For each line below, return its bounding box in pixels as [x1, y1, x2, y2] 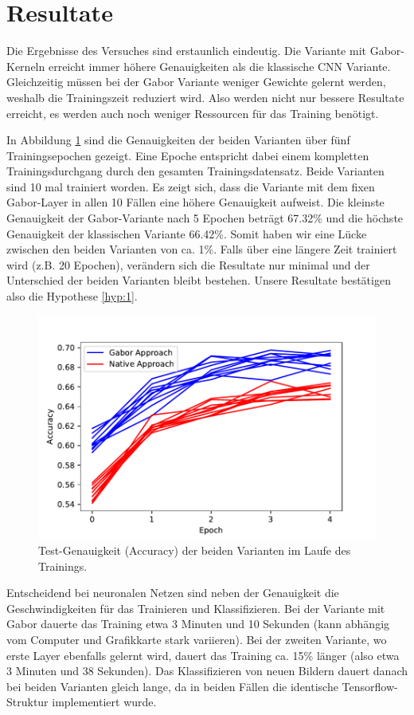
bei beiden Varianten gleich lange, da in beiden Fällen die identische [6, 678, 338, 694]
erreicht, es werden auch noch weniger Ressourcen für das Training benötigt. [6, 104, 379, 121]
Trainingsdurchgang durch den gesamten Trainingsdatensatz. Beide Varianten [6, 163, 385, 179]
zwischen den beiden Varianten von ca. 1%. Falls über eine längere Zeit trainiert [6, 241, 397, 257]
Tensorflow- [342, 678, 398, 694]
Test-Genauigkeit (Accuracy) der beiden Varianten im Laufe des [38, 542, 351, 558]
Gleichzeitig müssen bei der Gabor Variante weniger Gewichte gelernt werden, [6, 73, 386, 90]
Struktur [6, 693, 49, 710]
